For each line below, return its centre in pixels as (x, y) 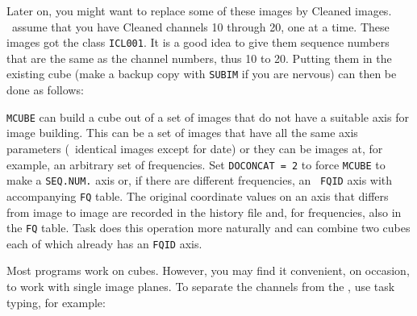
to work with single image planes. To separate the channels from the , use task (201, 286)
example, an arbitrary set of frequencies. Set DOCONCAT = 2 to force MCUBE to (196, 164)
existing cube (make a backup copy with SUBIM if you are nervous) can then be (202, 74)
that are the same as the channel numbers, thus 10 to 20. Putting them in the (199, 58)
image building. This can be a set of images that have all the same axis (182, 133)
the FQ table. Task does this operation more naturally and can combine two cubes (208, 228)
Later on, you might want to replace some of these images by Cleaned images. (199, 10)
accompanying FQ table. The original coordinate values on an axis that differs (198, 195)
